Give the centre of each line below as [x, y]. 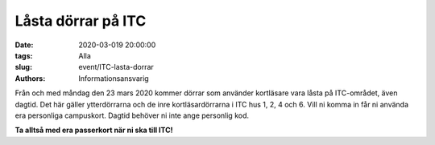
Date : [24, 45]
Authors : [30, 78]
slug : [23, 67]
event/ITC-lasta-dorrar [116, 67]
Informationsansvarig [114, 78]
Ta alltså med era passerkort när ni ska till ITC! [94, 130]
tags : [24, 55]
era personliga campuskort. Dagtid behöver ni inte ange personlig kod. [132, 115]
